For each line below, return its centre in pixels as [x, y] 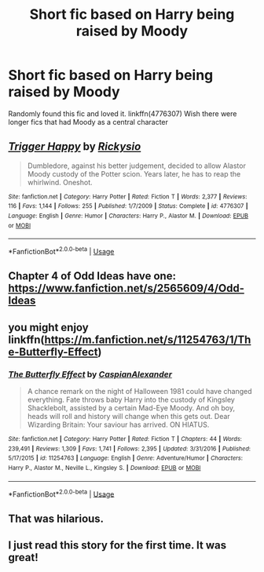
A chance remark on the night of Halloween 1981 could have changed [139, 392]
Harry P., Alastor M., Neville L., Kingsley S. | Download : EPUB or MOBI [104, 468]
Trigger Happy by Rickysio [75, 147]
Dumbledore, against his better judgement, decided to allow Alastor [136, 166]
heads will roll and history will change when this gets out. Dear [128, 417]
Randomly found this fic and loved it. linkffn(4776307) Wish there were [123, 113]
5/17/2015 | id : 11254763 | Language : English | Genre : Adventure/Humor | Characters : [126, 458]
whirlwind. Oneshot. [60, 182]
